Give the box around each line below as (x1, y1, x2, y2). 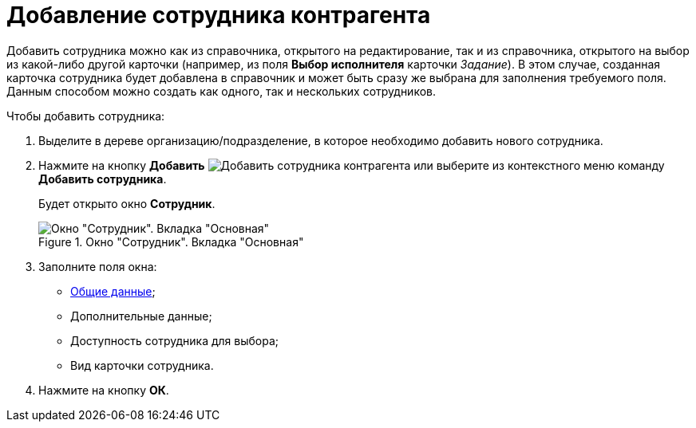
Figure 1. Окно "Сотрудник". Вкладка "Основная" (38, 234, 304, 249)
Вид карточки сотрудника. (70, 358, 214, 372)
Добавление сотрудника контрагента (6, 2, 431, 29)
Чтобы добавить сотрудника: (6, 108, 165, 123)
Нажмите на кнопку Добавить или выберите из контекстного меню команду (38, 158, 665, 172)
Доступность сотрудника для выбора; (70, 333, 279, 348)
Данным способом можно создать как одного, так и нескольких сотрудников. (6, 84, 437, 98)
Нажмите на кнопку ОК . (38, 383, 169, 397)
